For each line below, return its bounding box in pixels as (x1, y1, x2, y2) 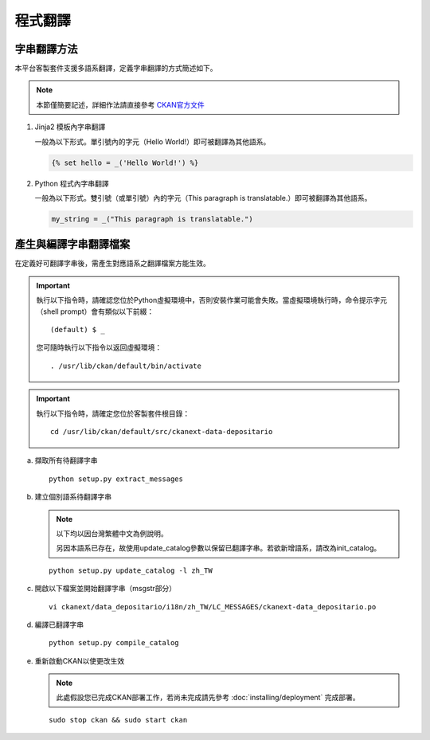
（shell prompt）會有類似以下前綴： (36, 307, 154, 316)
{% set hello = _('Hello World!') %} (51, 158, 199, 167)
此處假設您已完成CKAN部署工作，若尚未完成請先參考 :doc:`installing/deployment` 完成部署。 (56, 693, 360, 703)
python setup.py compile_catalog (49, 638, 179, 648)
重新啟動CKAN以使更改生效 (34, 656, 125, 665)
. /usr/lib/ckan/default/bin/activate (50, 361, 202, 370)
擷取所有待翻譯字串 (34, 456, 98, 465)
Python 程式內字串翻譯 (34, 178, 109, 188)
